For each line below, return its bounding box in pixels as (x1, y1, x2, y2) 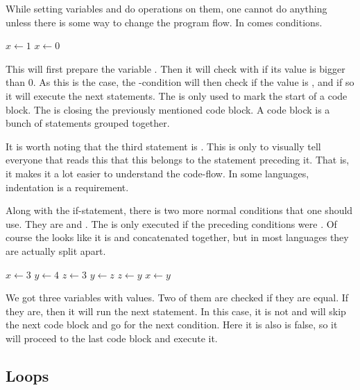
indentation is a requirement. (6, 179, 129, 194)
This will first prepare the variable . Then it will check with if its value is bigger (6, 61, 345, 76)
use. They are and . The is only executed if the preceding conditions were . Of (6, 216, 337, 231)
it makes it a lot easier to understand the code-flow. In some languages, (6, 166, 309, 180)
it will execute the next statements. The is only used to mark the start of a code (6, 88, 348, 103)
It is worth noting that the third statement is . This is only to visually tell (6, 139, 321, 153)
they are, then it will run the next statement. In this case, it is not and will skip (6, 303, 346, 318)
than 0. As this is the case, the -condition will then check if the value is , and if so (6, 75, 354, 89)
